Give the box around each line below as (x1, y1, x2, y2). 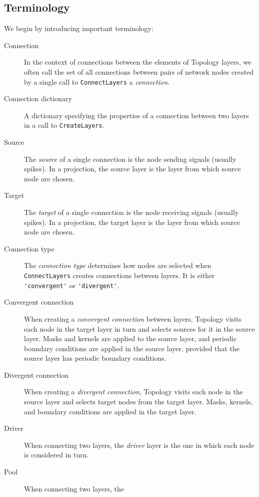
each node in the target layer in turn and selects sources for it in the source (24, 323, 255, 334)
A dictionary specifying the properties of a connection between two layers (24, 110, 249, 120)
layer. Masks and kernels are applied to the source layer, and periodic (24, 333, 237, 344)
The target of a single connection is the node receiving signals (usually (24, 207, 239, 217)
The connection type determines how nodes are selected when (24, 260, 211, 271)
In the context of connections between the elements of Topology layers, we (24, 57, 251, 67)
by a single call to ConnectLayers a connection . (24, 76, 169, 87)
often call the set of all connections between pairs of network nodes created (24, 66, 254, 77)
